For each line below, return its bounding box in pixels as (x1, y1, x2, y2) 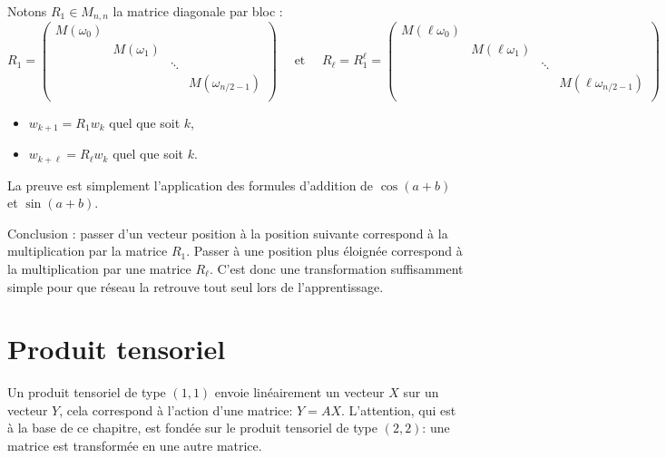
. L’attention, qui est (340, 400, 456, 419)
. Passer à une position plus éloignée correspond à (186, 241, 463, 260)
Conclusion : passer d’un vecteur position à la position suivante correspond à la (7, 223, 448, 242)
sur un (403, 383, 439, 402)
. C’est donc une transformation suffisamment (209, 258, 464, 278)
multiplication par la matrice (7, 241, 168, 260)
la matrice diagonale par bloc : (113, 2, 283, 20)
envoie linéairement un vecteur (214, 383, 385, 402)
